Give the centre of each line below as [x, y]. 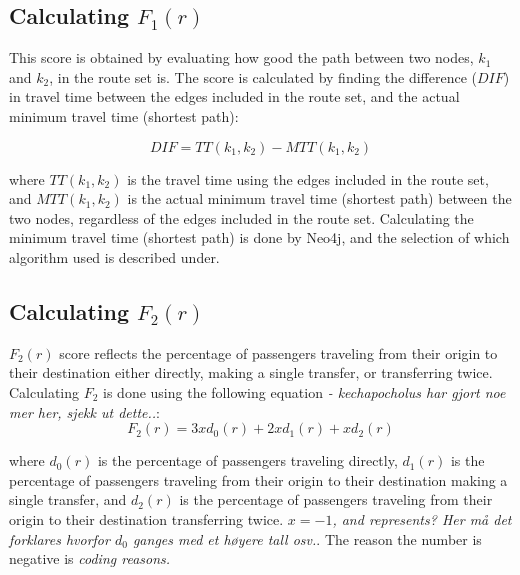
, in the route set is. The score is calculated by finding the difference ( [263, 76]
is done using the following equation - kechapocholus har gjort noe [304, 391]
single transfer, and [68, 499]
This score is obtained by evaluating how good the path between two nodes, [241, 57]
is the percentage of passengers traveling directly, [247, 460]
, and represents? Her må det [422, 518]
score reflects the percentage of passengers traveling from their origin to [278, 352]
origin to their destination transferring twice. [146, 518]
